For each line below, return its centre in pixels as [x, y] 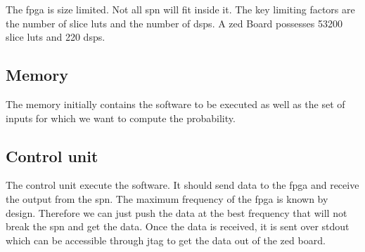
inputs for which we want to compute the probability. [121, 118]
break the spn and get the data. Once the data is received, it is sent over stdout [178, 226]
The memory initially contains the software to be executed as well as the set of [175, 104]
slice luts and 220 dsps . [56, 37]
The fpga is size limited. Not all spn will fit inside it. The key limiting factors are [180, 9]
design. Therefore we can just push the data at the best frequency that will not [177, 212]
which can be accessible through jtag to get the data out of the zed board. [166, 240]
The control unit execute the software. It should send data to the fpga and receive [182, 185]
